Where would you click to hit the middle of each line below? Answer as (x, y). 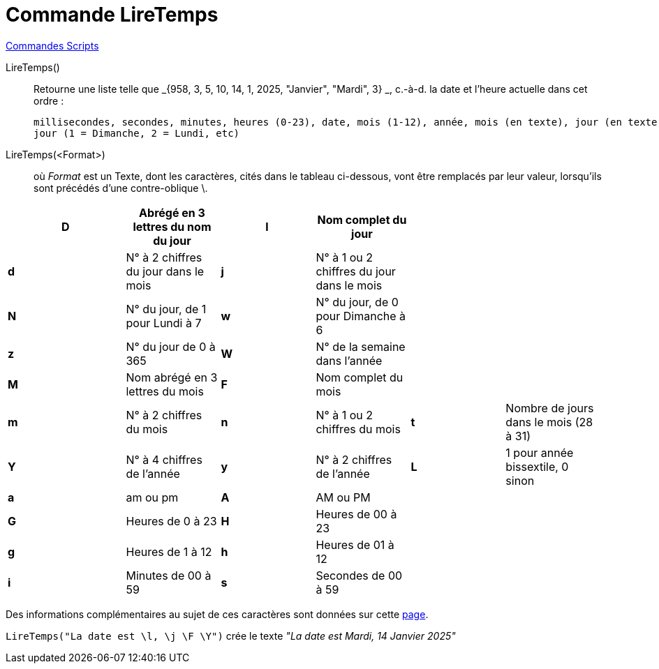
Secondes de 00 (359, 575)
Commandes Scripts (52, 45)
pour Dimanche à (361, 316)
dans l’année (349, 360)
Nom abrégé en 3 (172, 377)
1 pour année (540, 452)
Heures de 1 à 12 (169, 551)
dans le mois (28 (549, 422)
